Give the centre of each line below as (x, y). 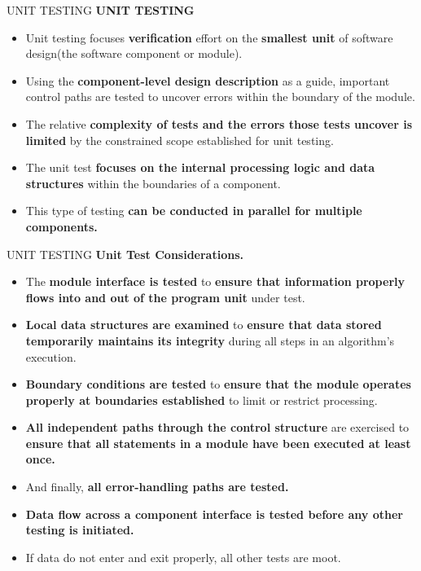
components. (61, 226)
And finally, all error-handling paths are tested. (157, 487)
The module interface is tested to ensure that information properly (215, 281)
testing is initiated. (80, 530)
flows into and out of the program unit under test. (165, 297)
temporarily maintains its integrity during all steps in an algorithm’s (210, 340)
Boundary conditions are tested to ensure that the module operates (218, 384)
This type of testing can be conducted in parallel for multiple (194, 211)
